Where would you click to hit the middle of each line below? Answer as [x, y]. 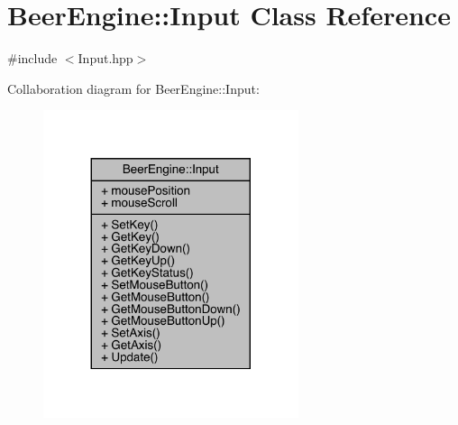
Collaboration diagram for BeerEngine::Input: [133, 88]
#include [32, 58]
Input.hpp [105, 58]
